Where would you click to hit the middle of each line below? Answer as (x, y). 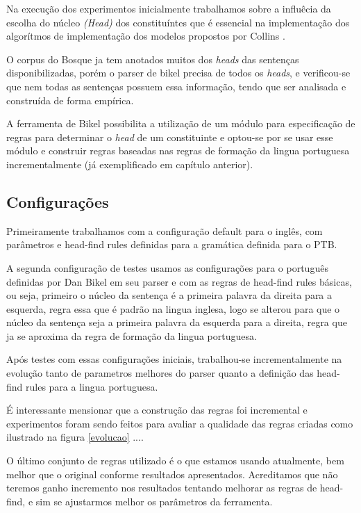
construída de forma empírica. (70, 100)
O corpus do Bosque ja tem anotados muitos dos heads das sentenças (153, 59)
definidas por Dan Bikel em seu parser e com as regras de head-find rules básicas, (179, 281)
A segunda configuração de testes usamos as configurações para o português (167, 267)
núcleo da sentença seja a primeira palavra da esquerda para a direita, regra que (177, 322)
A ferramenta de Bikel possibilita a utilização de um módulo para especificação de (181, 123)
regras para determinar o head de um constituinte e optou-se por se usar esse (170, 137)
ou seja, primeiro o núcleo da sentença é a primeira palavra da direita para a (169, 295)
